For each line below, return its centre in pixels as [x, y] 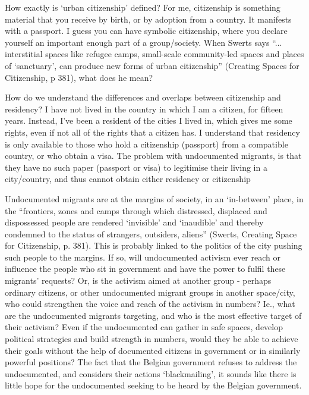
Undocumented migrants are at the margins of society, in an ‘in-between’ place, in [154, 198]
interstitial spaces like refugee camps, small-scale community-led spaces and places [154, 54]
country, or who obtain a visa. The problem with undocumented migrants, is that [153, 156]
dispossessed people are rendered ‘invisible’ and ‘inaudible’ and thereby [134, 222]
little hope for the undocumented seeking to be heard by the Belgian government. [153, 385]
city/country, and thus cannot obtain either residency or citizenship [128, 179]
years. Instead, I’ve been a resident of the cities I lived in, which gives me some [149, 120]
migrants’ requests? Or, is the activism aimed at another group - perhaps [138, 280]
